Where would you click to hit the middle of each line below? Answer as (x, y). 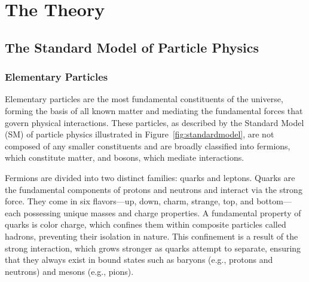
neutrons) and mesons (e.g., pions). (69, 271)
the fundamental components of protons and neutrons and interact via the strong (154, 189)
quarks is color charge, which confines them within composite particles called (146, 224)
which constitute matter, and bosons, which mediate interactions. (125, 157)
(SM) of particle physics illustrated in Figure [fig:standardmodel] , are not (140, 134)
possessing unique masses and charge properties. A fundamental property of (162, 212)
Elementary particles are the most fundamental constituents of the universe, (144, 99)
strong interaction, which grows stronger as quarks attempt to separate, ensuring (153, 248)
